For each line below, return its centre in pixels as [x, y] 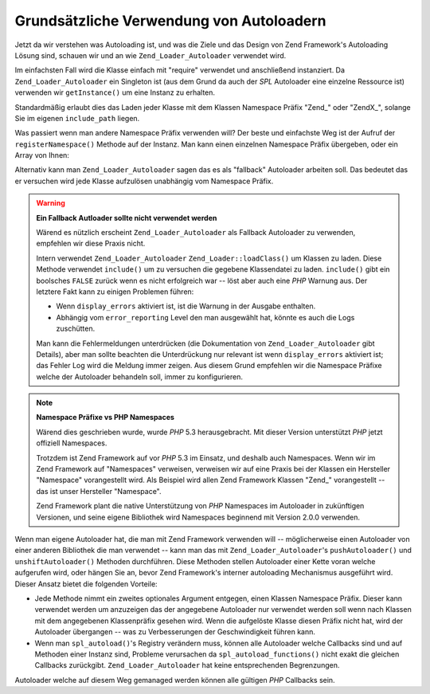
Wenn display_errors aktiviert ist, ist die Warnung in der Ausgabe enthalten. [186, 306]
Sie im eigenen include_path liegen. [77, 118]
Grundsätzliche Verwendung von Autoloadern [170, 21]
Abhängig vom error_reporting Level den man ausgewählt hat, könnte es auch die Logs [205, 317]
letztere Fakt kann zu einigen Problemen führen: [115, 292]
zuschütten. [76, 329]
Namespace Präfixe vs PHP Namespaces [106, 418]
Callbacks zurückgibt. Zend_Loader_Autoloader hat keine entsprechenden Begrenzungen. [187, 665]
